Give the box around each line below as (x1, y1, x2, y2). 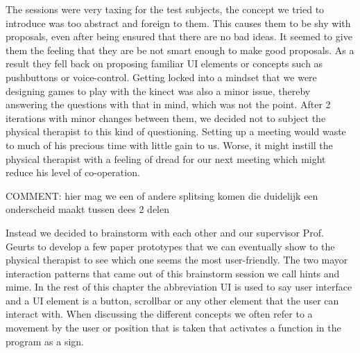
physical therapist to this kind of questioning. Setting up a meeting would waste (6, 124, 346, 139)
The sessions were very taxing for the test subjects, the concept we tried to (6, 2, 325, 16)
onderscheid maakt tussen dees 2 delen (6, 202, 169, 216)
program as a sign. (6, 334, 85, 348)
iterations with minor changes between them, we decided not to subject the (6, 110, 326, 125)
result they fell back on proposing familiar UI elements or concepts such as (6, 56, 323, 71)
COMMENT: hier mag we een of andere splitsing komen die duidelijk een (6, 188, 318, 203)
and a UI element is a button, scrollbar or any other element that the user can (6, 293, 339, 307)
